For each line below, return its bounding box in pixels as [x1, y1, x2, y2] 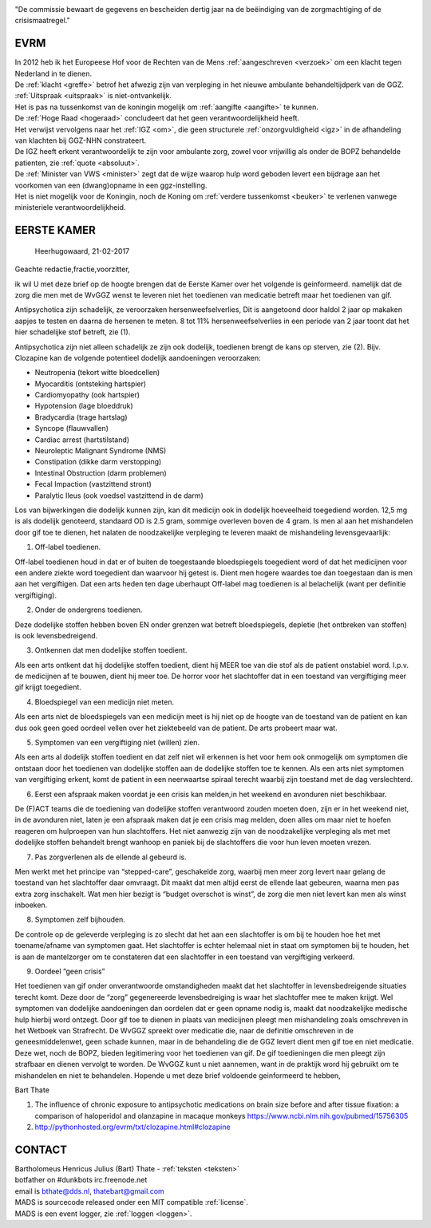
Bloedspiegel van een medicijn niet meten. [34, 697, 175, 706]
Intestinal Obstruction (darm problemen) [34, 468, 167, 478]
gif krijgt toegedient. [14, 682, 81, 692]
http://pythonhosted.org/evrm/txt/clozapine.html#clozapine [34, 1122, 231, 1132]
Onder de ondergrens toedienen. [34, 605, 143, 614]
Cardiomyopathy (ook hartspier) [34, 390, 140, 400]
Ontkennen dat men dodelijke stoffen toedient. [34, 646, 188, 655]
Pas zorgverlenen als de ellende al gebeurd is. [34, 852, 187, 862]
